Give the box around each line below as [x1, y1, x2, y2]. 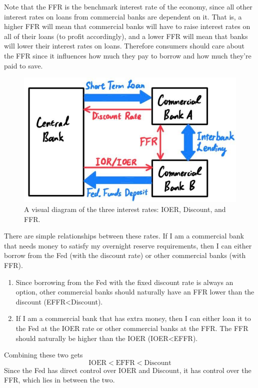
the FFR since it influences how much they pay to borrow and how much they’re [4, 50, 251, 60]
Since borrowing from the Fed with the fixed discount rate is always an [15, 276, 233, 287]
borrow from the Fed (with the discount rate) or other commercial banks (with [4, 250, 246, 260]
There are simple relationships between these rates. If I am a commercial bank [4, 230, 244, 241]
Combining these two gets [4, 349, 83, 360]
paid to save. [4, 60, 43, 70]
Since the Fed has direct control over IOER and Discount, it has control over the [4, 364, 251, 375]
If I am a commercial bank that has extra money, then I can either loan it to [15, 313, 251, 323]
